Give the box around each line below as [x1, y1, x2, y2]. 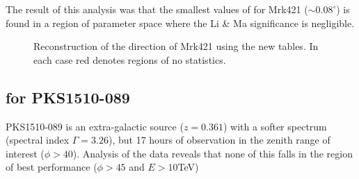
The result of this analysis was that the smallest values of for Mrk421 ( [6, 2, 308, 16]
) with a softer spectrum [223, 119, 327, 133]
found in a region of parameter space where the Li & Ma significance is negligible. [6, 15, 355, 30]
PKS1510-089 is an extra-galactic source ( [6, 119, 184, 133]
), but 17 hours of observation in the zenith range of [108, 133, 330, 147]
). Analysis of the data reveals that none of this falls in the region [72, 146, 353, 160]
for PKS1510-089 [6, 86, 130, 108]
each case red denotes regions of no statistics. [33, 52, 226, 67]
